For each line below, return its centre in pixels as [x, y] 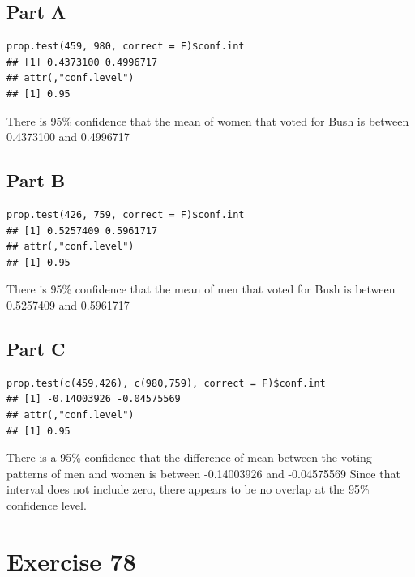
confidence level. [47, 504]
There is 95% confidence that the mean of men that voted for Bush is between [201, 289]
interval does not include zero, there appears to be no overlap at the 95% [188, 489]
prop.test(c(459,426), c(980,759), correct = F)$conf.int [166, 383]
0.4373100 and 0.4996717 [68, 137]
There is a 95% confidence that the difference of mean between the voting [189, 457]
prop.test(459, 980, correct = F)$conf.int [126, 47]
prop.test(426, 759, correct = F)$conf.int [126, 214]
